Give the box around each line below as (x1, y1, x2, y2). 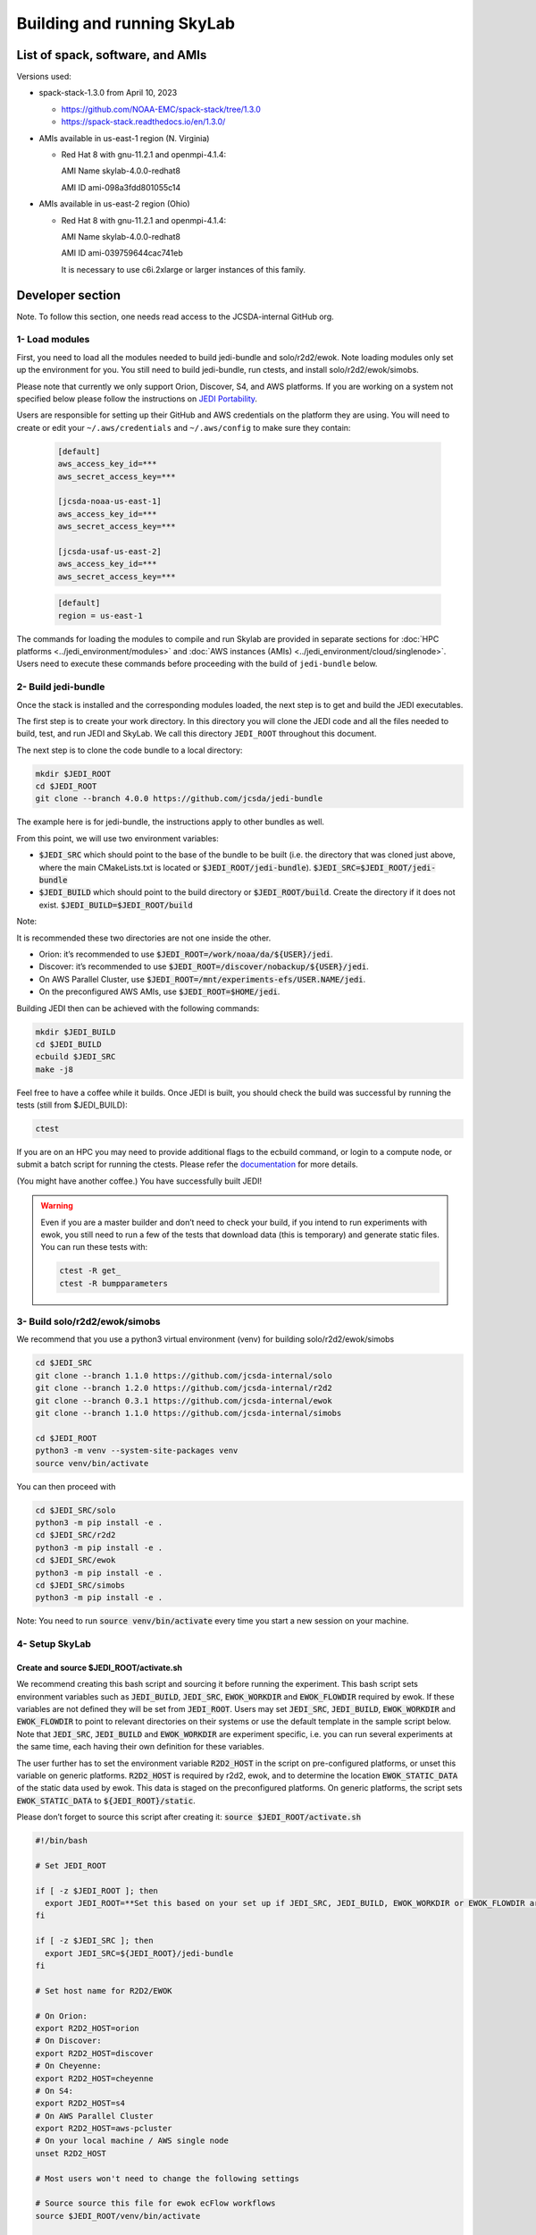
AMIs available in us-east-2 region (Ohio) (38, 198, 191, 209)
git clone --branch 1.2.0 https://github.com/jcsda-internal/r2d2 (35, 1383, 332, 1394)
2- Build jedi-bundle (16, 680, 105, 693)
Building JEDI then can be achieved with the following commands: (16, 1002, 260, 1014)
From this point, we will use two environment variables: (16, 832, 219, 844)
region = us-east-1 (57, 611, 143, 620)
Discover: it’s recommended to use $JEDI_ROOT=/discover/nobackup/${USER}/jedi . (38, 961, 370, 972)
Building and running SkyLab (16, 13, 236, 33)
